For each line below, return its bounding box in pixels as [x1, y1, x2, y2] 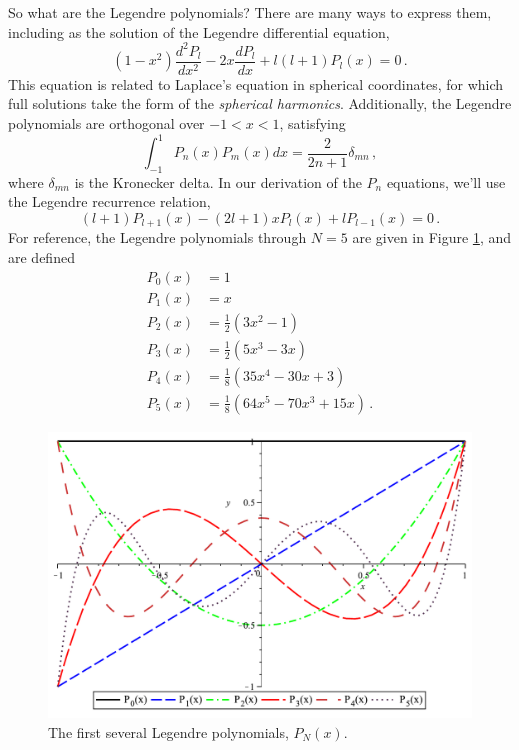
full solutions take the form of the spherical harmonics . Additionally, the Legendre [8, 93, 512, 114]
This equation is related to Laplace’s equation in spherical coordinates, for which [8, 73, 504, 94]
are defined [8, 247, 75, 268]
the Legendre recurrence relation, [8, 191, 211, 212]
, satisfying [279, 112, 346, 133]
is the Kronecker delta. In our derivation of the [74, 171, 362, 192]
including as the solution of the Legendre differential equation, [8, 21, 390, 42]
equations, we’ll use [386, 171, 506, 192]
